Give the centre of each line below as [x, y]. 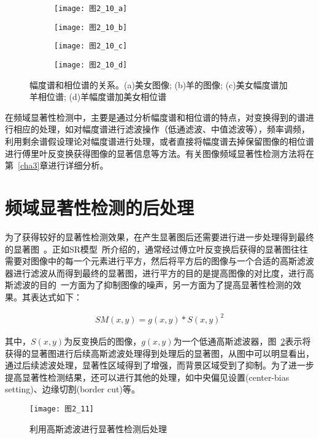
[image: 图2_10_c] [91, 46]
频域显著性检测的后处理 [100, 207]
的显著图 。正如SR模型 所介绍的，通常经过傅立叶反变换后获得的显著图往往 [157, 249]
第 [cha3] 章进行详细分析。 [57, 165]
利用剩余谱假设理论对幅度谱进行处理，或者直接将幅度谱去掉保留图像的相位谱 [159, 141]
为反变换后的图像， [103, 341]
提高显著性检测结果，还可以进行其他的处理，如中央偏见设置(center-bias [147, 377]
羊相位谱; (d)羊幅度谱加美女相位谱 [98, 97]
